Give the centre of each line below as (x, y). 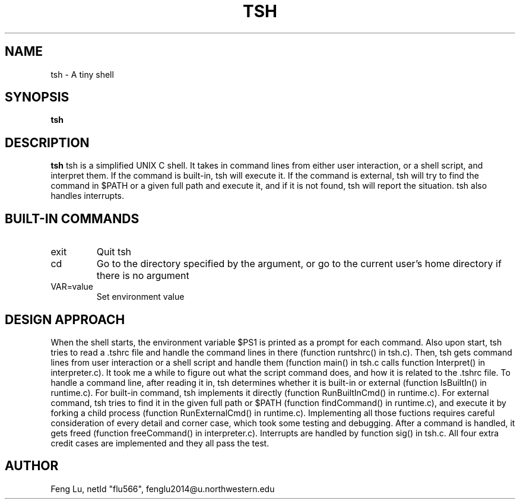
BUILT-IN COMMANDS (72, 218)
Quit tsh (114, 252)
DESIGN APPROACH (65, 319)
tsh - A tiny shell (82, 74)
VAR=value (72, 287)
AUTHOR (32, 466)
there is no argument (143, 276)
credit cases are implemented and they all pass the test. (160, 443)
